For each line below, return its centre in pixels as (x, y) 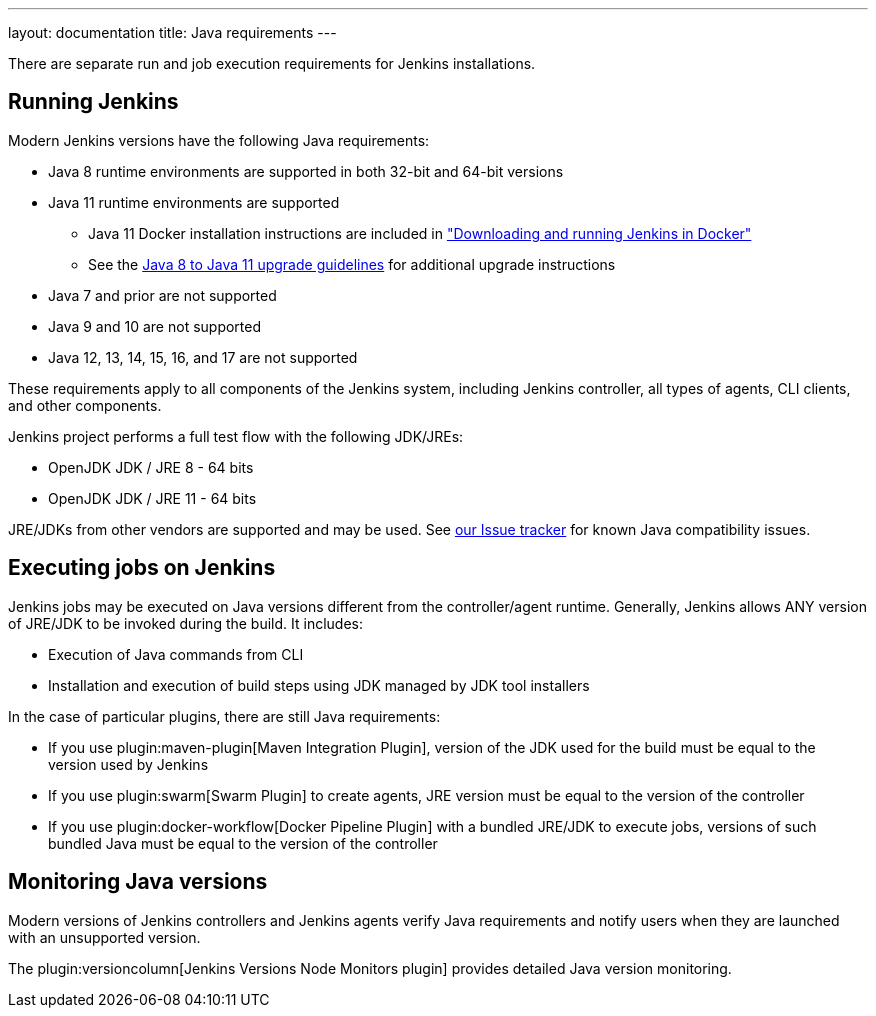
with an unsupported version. (104, 937)
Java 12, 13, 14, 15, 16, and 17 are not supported (203, 357)
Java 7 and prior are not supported (162, 295)
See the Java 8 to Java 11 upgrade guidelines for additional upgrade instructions (352, 264)
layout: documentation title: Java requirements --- (172, 32)
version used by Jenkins (128, 764)
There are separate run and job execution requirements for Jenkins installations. (272, 63)
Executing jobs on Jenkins (142, 568)
